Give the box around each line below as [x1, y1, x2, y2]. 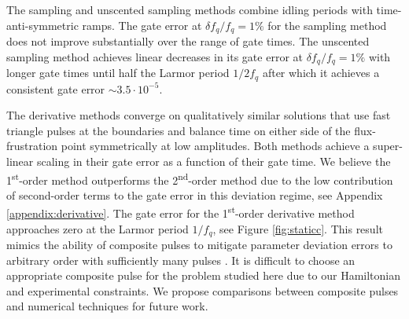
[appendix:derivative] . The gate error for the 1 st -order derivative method [6, 203, 355, 222]
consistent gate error [6, 80, 105, 97]
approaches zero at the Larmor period [6, 220, 189, 236]
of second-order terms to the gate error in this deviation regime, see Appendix [6, 186, 383, 203]
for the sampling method [267, 16, 387, 33]
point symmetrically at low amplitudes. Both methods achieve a [61, 137, 370, 154]
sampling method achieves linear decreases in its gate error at [6, 48, 303, 64]
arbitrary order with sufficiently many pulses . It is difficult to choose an [6, 251, 356, 268]
